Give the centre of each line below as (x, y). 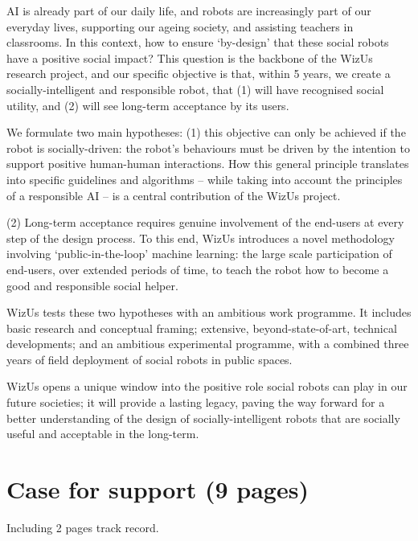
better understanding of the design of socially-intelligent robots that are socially (203, 418)
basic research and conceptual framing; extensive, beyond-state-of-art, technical (202, 328)
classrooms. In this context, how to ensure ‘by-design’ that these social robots (198, 42)
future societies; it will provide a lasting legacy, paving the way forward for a (196, 402)
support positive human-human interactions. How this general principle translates (208, 164)
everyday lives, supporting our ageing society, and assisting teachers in (180, 26)
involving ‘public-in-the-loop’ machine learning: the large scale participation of (199, 254)
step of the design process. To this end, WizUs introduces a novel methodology (201, 238)
